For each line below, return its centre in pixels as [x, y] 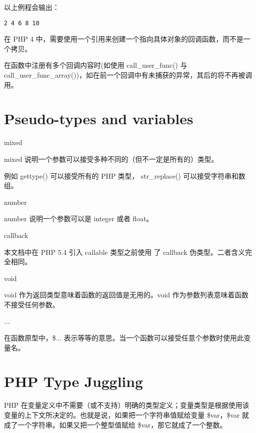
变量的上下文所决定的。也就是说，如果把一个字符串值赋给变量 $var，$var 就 [127, 414]
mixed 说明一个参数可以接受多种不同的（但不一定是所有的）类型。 [111, 159]
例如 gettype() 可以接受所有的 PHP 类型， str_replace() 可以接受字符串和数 [125, 175]
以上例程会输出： [32, 7]
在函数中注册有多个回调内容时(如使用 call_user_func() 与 [96, 65]
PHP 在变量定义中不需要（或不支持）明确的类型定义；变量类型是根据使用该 [127, 405]
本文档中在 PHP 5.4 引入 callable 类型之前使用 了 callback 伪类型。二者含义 [125, 252]
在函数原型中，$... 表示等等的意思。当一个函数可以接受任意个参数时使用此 [124, 338]
